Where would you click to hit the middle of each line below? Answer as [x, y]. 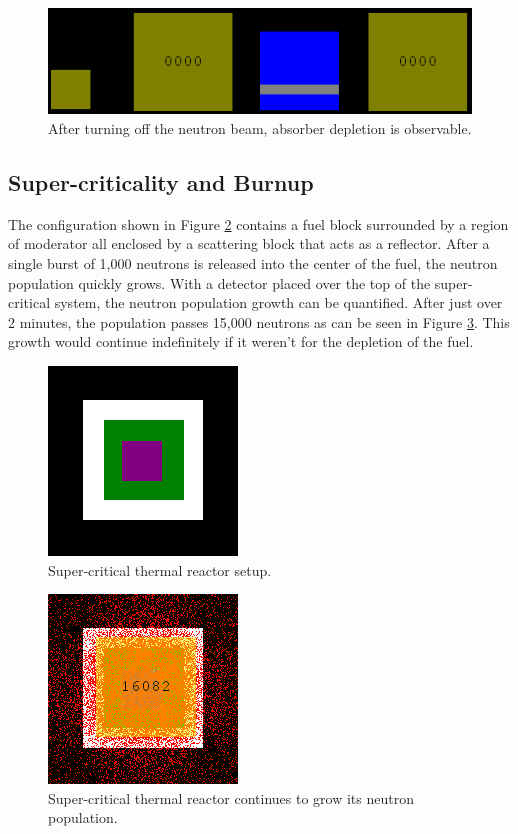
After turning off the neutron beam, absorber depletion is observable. [260, 128]
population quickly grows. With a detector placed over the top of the [219, 282]
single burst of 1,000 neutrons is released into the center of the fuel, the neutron [253, 263]
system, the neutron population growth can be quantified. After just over [278, 302]
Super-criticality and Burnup [161, 182]
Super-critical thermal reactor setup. [160, 569]
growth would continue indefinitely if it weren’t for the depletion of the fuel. [241, 341]
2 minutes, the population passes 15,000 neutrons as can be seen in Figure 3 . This [259, 321]
